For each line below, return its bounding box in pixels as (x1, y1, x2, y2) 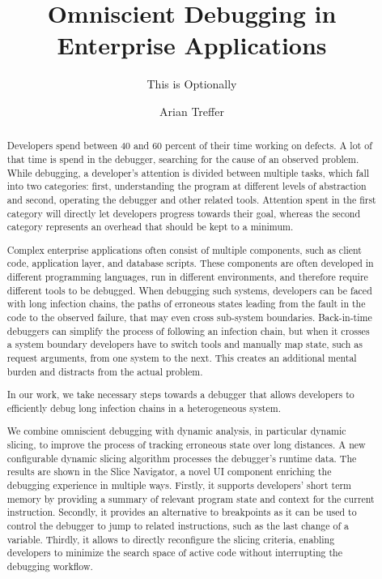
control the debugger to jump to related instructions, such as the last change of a (6, 519, 350, 533)
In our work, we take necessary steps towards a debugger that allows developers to (6, 388, 354, 401)
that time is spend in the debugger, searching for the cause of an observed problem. (6, 152, 359, 165)
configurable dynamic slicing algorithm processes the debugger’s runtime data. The (6, 451, 357, 465)
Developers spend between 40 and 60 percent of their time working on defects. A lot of (6, 139, 372, 152)
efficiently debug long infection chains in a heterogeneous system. (6, 401, 281, 414)
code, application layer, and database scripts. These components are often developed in (6, 256, 374, 270)
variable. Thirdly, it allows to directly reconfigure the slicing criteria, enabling (6, 532, 335, 546)
